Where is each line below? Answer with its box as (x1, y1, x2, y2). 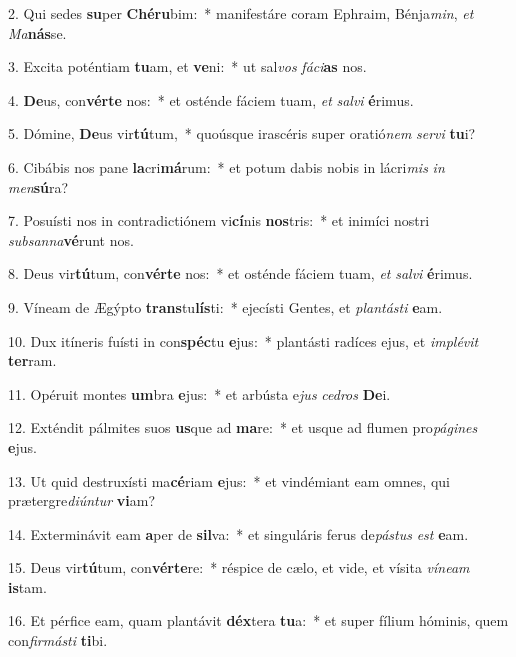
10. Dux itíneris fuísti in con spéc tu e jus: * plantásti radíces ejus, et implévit (8, 330, 479, 351)
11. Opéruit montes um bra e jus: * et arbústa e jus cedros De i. (8, 383, 391, 404)
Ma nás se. (8, 22, 67, 43)
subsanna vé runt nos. (8, 229, 134, 250)
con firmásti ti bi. (8, 630, 108, 651)
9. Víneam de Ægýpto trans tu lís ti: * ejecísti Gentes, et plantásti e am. (8, 296, 443, 317)
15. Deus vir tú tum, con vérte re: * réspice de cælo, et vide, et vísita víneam (8, 557, 470, 578)
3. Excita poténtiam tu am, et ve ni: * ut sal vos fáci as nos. (8, 56, 367, 77)
